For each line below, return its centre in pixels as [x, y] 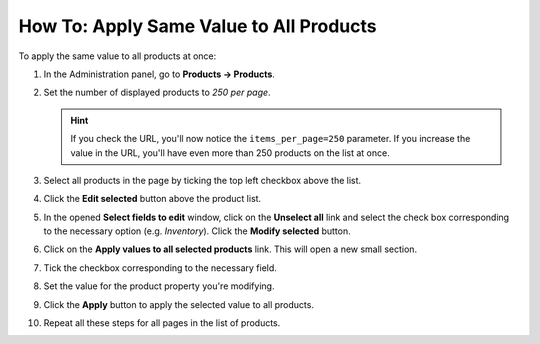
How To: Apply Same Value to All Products [197, 26]
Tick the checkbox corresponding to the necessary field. [160, 267]
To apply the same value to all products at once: [117, 56]
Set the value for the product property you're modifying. [159, 286]
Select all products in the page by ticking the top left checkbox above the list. [202, 180]
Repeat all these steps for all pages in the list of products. [162, 323]
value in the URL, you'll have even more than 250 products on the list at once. [230, 152]
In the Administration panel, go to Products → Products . [159, 74]
